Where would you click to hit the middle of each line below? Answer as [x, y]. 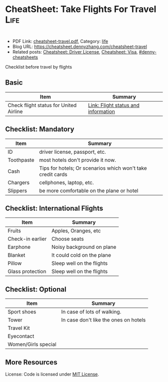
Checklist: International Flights [54, 208]
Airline [15, 111]
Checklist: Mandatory [40, 129]
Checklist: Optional [36, 289]
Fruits [14, 231]
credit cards [53, 174]
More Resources [31, 362]
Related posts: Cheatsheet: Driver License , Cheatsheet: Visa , [75, 52]
